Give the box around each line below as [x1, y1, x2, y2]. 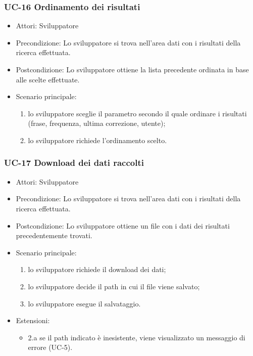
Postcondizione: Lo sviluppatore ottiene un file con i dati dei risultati [16, 220, 230, 231]
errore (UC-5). [28, 342, 73, 352]
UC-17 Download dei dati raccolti [4, 156, 144, 169]
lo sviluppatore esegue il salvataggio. [28, 298, 141, 308]
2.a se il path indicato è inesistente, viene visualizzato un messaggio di [28, 332, 245, 342]
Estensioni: [16, 315, 50, 326]
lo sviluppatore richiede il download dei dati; [28, 264, 166, 275]
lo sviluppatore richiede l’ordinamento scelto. [28, 135, 167, 145]
